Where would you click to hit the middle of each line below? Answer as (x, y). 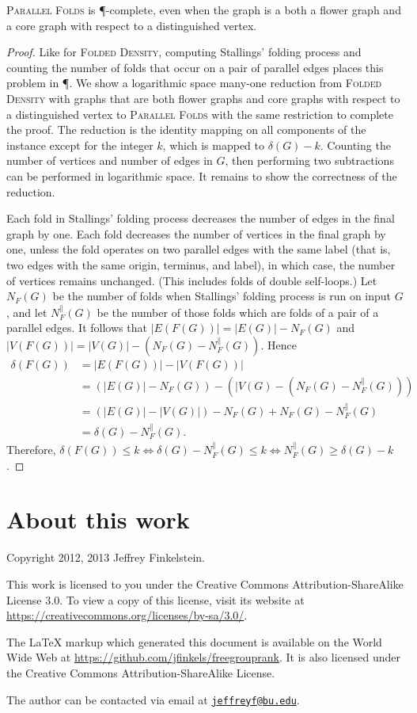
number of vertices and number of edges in (110, 160)
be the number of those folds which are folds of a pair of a (238, 312)
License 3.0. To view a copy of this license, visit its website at (155, 599)
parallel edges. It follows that (77, 328)
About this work (98, 519)
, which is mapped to (214, 145)
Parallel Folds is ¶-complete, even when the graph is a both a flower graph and (204, 10)
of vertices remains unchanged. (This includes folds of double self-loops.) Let (192, 280)
